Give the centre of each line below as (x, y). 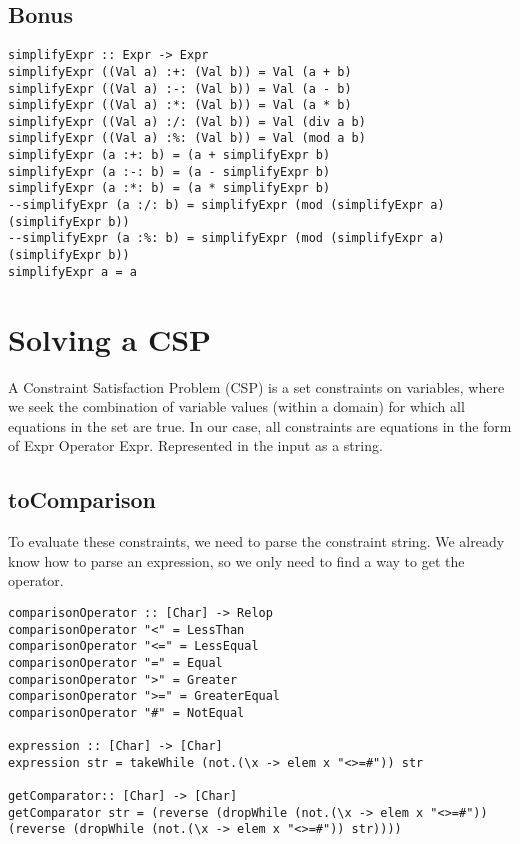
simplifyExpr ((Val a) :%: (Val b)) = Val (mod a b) (187, 138)
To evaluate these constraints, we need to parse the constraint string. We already (256, 541)
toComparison (82, 499)
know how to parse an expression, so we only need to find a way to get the (236, 560)
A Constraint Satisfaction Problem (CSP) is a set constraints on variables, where (256, 386)
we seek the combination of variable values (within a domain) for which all (236, 406)
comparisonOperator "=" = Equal (115, 662)
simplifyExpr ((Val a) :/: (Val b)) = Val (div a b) (187, 121)
